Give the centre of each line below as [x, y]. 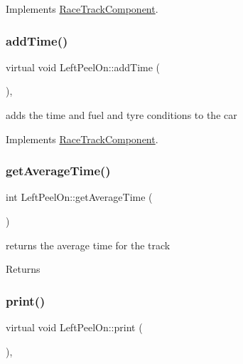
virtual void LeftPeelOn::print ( [74, 327]
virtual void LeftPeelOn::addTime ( [83, 67]
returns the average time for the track [88, 245]
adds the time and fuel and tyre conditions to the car [121, 115]
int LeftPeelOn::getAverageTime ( [79, 197]
